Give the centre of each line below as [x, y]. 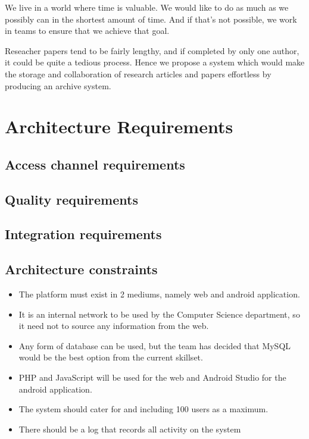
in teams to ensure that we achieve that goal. [87, 31]
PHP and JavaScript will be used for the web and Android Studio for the [152, 377]
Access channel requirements [95, 164]
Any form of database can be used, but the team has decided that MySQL [155, 345]
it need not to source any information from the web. [114, 326]
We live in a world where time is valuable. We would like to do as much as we [147, 7]
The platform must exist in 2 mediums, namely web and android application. [159, 294]
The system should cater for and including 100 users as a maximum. [143, 409]
